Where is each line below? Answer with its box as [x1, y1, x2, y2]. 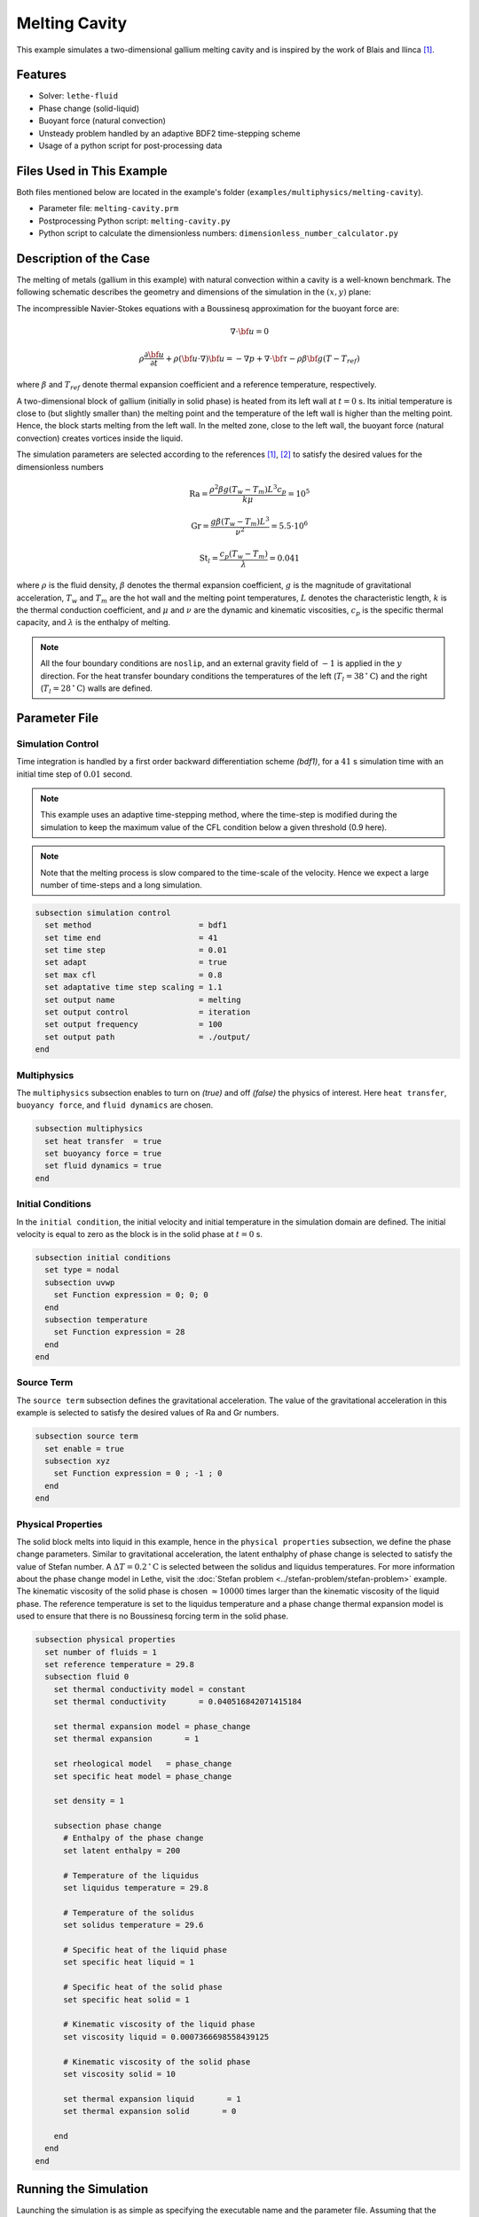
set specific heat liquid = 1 [63, 1957, 195, 1968]
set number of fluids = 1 [44, 1647, 157, 1657]
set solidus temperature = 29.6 [63, 1920, 204, 1931]
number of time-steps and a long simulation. [40, 879, 203, 890]
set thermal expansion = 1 [53, 1734, 200, 1744]
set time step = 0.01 [44, 945, 228, 955]
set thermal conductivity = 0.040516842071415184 [53, 1696, 302, 1707]
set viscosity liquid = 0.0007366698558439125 [63, 2032, 270, 2041]
